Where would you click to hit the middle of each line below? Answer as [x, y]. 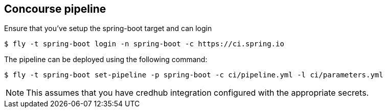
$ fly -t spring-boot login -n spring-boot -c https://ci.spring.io [144, 44]
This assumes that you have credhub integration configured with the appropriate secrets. [198, 93]
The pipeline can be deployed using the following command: [106, 60]
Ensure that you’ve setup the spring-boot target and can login [108, 29]
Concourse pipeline [55, 9]
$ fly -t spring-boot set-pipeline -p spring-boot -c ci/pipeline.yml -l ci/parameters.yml [194, 75]
